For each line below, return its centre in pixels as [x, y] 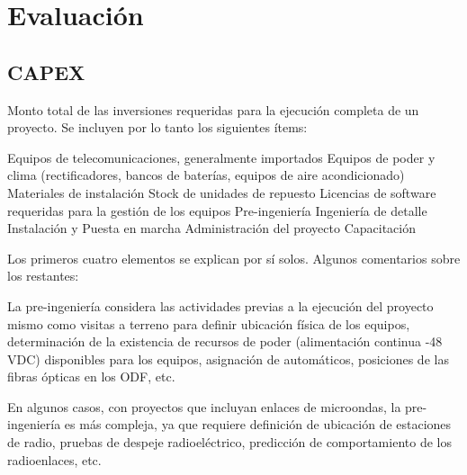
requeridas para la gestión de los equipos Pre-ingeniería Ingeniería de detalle [217, 210]
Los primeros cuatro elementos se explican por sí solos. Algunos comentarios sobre [234, 258]
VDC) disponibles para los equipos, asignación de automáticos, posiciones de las [228, 358]
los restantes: [43, 276]
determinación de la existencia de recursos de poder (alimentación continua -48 [225, 341]
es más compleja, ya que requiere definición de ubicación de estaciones [258, 424]
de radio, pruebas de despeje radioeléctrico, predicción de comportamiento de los [229, 442]
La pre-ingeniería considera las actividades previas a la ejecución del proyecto [220, 305]
